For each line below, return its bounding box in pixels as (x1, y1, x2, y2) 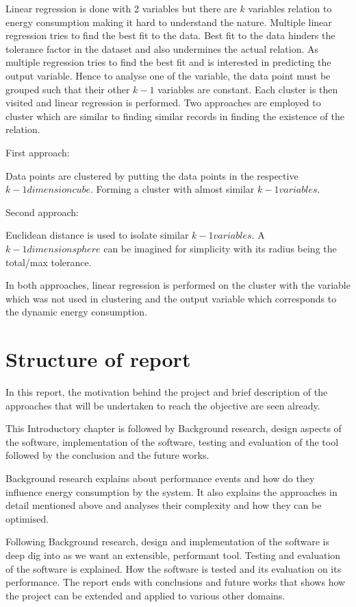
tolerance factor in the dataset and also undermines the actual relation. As (5, 41, 319, 56)
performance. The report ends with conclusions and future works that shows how (5, 575, 346, 589)
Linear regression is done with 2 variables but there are (5, 1, 237, 15)
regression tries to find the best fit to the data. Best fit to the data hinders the (5, 28, 335, 43)
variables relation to (248, 1, 332, 15)
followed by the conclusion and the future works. (5, 448, 209, 462)
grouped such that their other (5, 82, 130, 96)
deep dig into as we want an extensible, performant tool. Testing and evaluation (5, 547, 341, 562)
